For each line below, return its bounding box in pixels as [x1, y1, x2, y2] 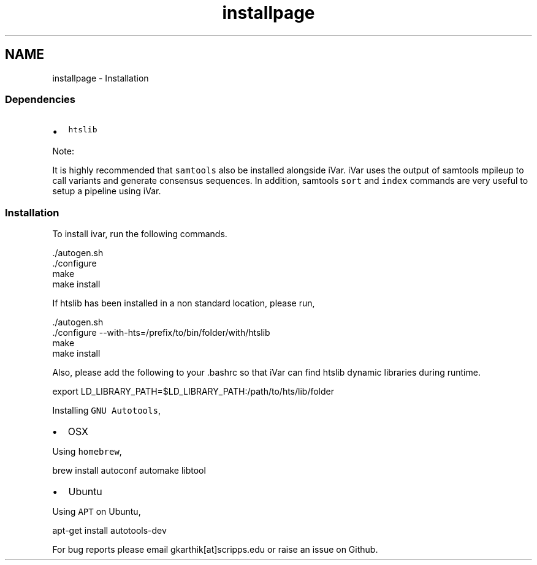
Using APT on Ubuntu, [52, 506, 141, 517]
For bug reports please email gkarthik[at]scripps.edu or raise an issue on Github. [52, 544, 378, 555]
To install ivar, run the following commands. [52, 229, 227, 240]
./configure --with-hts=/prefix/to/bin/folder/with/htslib [52, 327, 270, 338]
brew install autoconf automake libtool [52, 465, 206, 476]
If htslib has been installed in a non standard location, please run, [52, 298, 315, 309]
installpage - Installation [52, 72, 149, 83]
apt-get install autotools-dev [52, 525, 167, 536]
